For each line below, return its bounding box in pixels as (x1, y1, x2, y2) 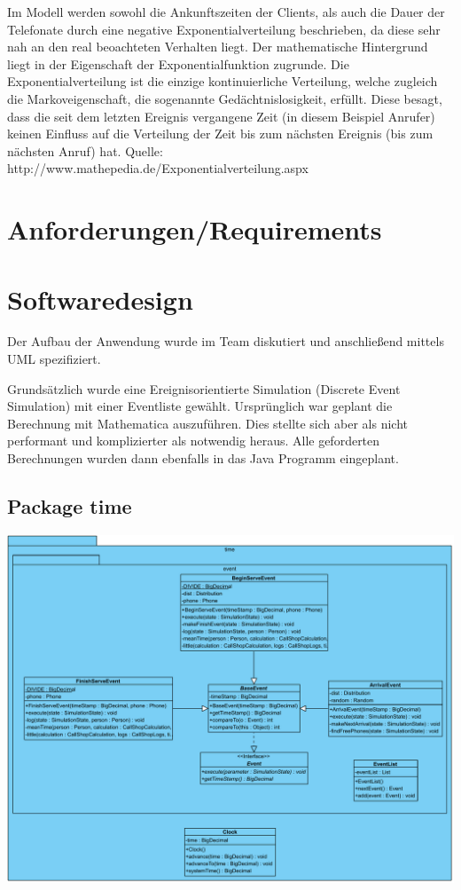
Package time (7, 492, 132, 519)
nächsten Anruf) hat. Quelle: (7, 141, 163, 160)
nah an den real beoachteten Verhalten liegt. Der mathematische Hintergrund (7, 37, 428, 56)
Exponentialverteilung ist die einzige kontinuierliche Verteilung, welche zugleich (7, 72, 438, 91)
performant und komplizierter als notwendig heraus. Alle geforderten (7, 431, 380, 450)
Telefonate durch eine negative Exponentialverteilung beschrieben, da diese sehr (7, 20, 441, 38)
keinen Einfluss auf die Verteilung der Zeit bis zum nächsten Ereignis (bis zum (7, 124, 434, 143)
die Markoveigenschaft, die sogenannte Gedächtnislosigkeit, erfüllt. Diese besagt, (7, 89, 442, 107)
